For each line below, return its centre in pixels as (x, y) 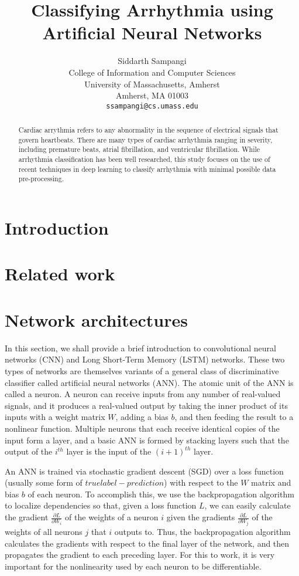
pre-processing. (41, 179)
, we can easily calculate (248, 505)
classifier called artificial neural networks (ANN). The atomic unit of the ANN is (149, 382)
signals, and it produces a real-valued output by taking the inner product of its (146, 405)
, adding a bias (142, 417)
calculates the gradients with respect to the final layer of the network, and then (147, 543)
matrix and (271, 482)
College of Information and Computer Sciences (152, 72)
